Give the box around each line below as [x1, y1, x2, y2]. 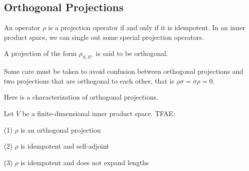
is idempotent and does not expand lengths [20, 157, 149, 167]
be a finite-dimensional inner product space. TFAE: [22, 108, 175, 118]
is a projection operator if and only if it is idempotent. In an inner [48, 22, 246, 33]
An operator [4, 22, 40, 33]
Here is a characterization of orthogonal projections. [4, 92, 159, 102]
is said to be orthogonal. [96, 48, 168, 58]
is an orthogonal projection [20, 124, 101, 135]
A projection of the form [4, 48, 77, 58]
